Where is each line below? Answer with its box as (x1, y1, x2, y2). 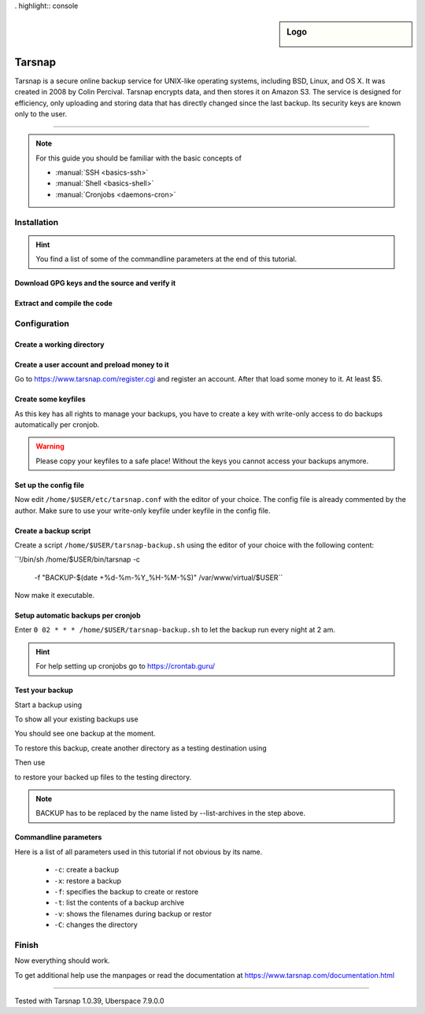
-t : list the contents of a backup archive (54, 898, 185, 908)
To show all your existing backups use (14, 714, 139, 724)
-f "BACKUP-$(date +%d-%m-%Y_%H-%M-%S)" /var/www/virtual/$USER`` (34, 573, 283, 582)
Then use (14, 758, 46, 767)
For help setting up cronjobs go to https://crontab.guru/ (35, 662, 216, 671)
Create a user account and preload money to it (14, 360, 169, 369)
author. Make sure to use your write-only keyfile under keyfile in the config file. (14, 506, 271, 515)
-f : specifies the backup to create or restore (54, 887, 199, 896)
